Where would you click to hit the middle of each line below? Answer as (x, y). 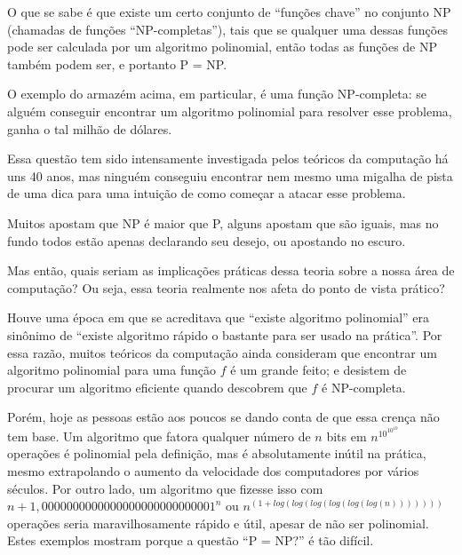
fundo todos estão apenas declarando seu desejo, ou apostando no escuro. (207, 240)
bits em (346, 436)
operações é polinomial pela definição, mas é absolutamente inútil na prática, (217, 453)
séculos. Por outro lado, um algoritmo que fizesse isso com (165, 488)
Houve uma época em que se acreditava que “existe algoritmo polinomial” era (219, 317)
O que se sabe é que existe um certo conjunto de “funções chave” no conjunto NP (229, 12)
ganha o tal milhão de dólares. (90, 128)
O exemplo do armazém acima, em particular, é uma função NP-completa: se (217, 94)
